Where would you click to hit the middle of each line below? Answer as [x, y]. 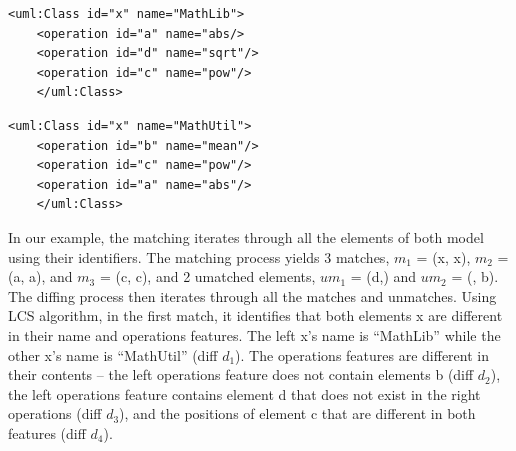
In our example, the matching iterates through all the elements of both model [246, 236]
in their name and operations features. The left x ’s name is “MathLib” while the [254, 334]
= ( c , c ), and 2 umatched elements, [207, 276]
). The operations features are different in [362, 354]
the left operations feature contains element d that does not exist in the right [244, 393]
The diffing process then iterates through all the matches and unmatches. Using [252, 295]
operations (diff [55, 413]
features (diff [47, 432]
